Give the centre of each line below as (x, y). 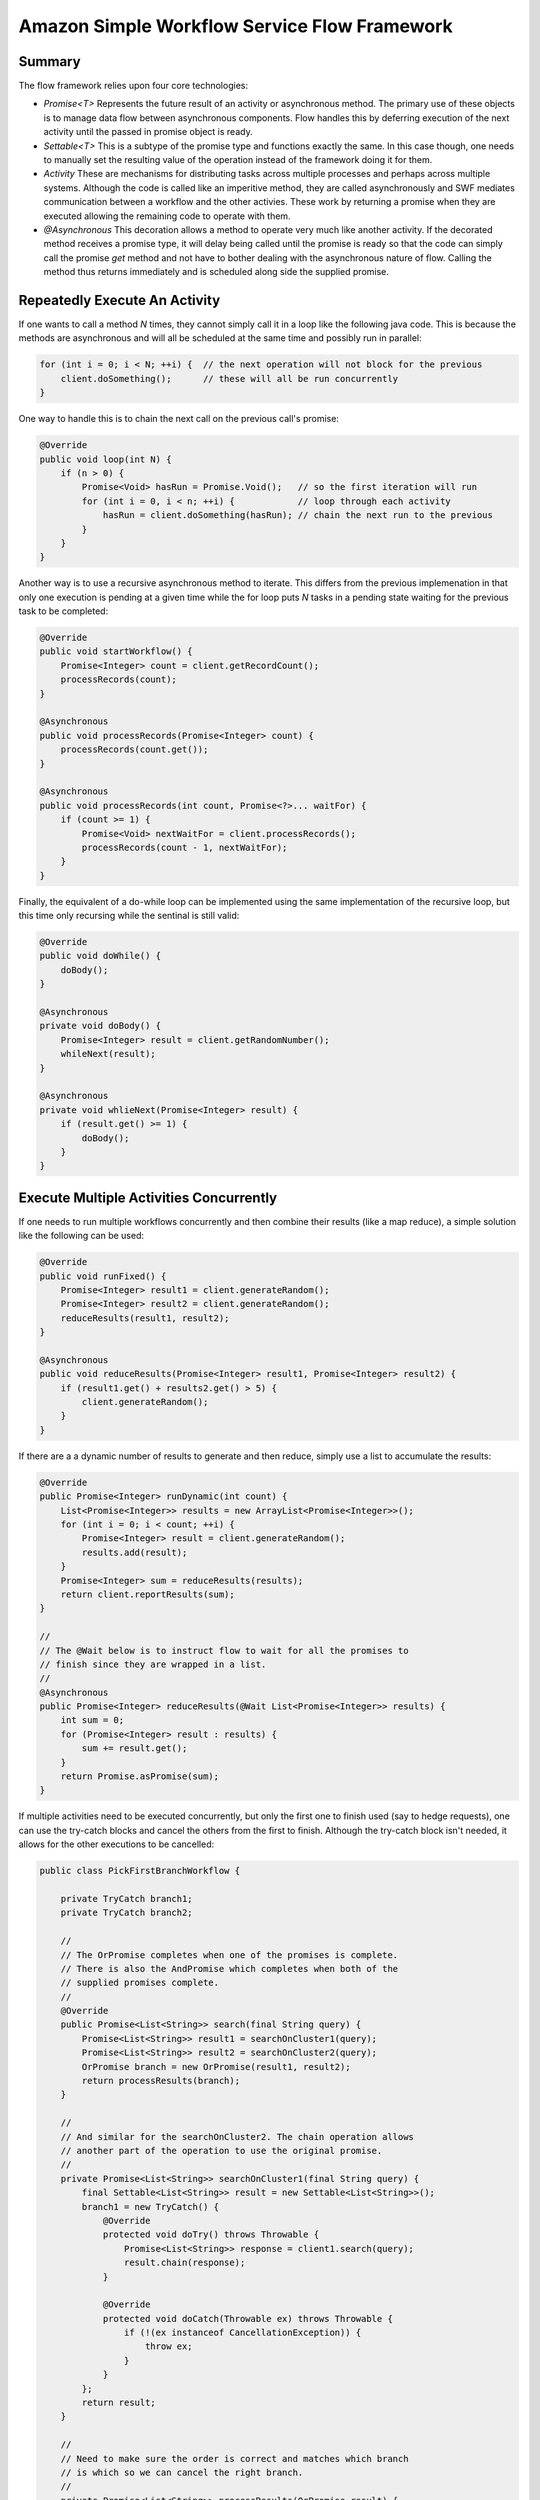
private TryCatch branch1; (127, 1898)
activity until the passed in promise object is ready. (148, 132)
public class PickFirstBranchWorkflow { (139, 1871)
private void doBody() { (100, 1026)
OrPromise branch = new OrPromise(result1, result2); (216, 2066)
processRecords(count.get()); (134, 749)
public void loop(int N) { (105, 459)
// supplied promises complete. (140, 1983)
